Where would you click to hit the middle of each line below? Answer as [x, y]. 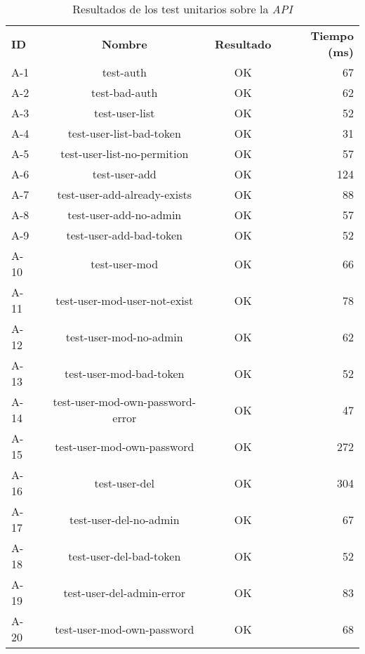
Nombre [124, 44]
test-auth [124, 72]
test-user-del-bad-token [125, 556]
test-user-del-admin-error [125, 592]
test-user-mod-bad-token [125, 373]
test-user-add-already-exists [125, 194]
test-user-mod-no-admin [124, 336]
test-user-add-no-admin [125, 215]
